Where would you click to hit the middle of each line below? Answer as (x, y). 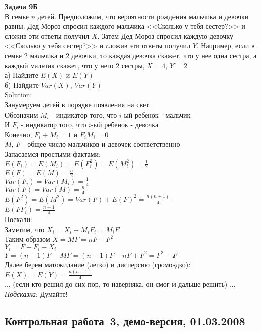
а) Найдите (22, 75)
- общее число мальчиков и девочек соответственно (101, 144)
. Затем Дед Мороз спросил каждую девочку (165, 35)
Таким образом (27, 239)
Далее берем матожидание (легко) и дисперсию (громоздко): (98, 264)
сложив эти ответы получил (47, 35)
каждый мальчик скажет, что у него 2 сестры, (75, 65)
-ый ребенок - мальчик (156, 114)
